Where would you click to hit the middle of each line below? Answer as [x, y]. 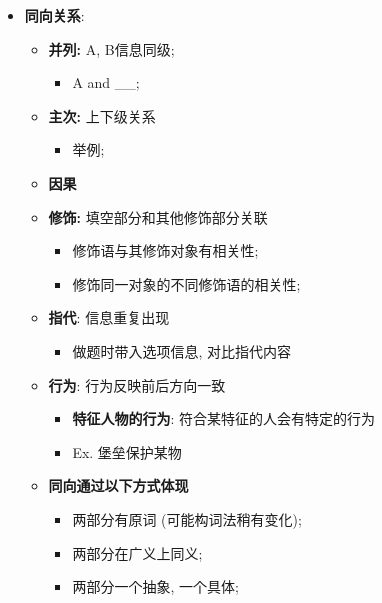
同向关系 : [54, 15]
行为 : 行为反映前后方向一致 [137, 384]
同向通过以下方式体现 [118, 485]
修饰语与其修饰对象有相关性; [165, 250]
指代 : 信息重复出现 [109, 317]
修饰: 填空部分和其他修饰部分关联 [158, 216]
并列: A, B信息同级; [111, 48]
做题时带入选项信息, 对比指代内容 [181, 350]
